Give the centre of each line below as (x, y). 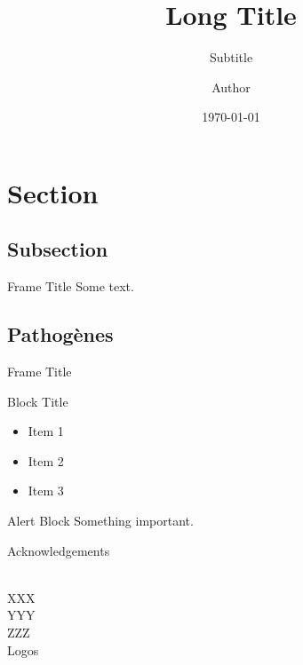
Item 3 (46, 491)
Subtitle (231, 57)
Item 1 (46, 431)
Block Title (38, 401)
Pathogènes (60, 334)
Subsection (58, 249)
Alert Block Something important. (100, 521)
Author (231, 87)
